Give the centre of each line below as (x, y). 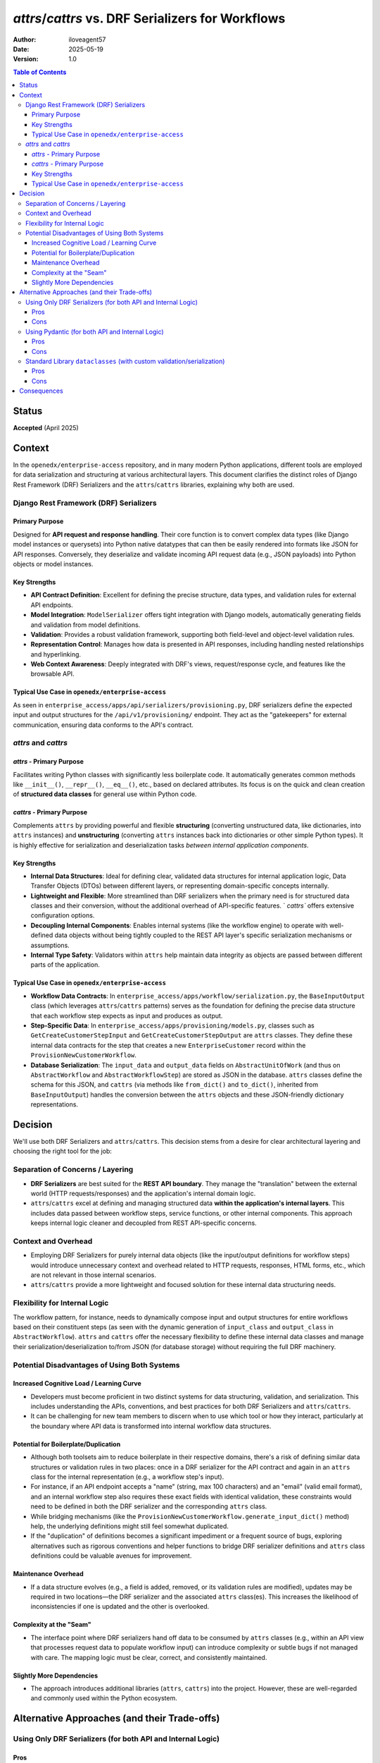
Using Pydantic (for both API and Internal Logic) (95, 331)
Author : (25, 39)
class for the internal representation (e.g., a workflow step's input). (127, 1477)
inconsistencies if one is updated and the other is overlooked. (120, 1606)
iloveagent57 (87, 39)
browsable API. (52, 674)
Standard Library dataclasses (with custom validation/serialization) (125, 361)
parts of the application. (65, 965)
